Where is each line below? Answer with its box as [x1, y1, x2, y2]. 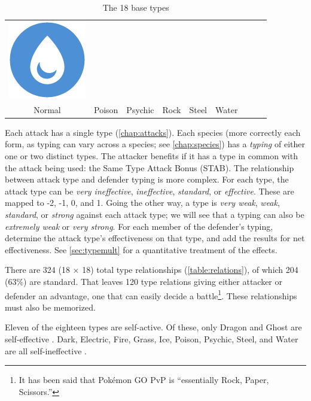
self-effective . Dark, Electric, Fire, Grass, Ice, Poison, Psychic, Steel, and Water [5, 332, 298, 345]
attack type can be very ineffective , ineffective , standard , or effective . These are [5, 184, 294, 197]
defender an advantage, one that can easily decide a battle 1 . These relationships [5, 287, 297, 302]
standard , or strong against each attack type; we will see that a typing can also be [5, 208, 304, 220]
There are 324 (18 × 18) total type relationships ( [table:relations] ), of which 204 [5, 263, 298, 276]
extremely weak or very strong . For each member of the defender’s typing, [5, 220, 273, 232]
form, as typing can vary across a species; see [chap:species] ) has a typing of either [5, 138, 305, 150]
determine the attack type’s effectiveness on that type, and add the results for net [5, 232, 305, 244]
